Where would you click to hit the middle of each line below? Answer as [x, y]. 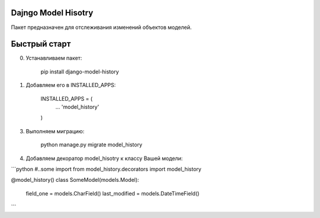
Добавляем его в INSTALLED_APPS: [71, 85]
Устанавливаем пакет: [54, 58]
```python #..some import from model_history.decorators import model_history [106, 169]
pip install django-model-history [80, 72]
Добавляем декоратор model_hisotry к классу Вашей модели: [104, 158]
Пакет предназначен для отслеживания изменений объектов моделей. [101, 27]
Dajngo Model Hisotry [52, 13]
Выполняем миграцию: [55, 131]
